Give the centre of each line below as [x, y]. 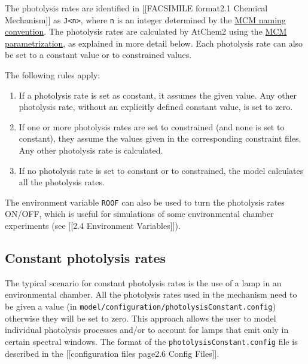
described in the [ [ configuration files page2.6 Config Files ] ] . [112, 353]
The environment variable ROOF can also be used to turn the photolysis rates [145, 202]
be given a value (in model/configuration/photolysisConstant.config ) [140, 306]
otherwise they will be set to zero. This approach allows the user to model [141, 318]
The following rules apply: [53, 75]
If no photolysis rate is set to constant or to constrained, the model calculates [161, 170]
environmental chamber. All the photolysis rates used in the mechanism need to [151, 294]
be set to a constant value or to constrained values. [98, 55]
